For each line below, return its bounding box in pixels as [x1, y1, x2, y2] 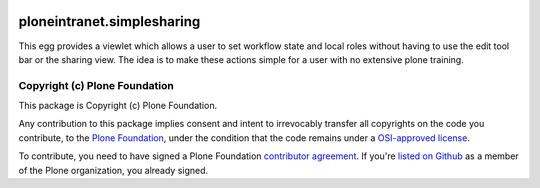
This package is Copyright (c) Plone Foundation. [18, 100, 218, 112]
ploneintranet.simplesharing [18, 13, 201, 30]
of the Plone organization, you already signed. [18, 164, 209, 176]
